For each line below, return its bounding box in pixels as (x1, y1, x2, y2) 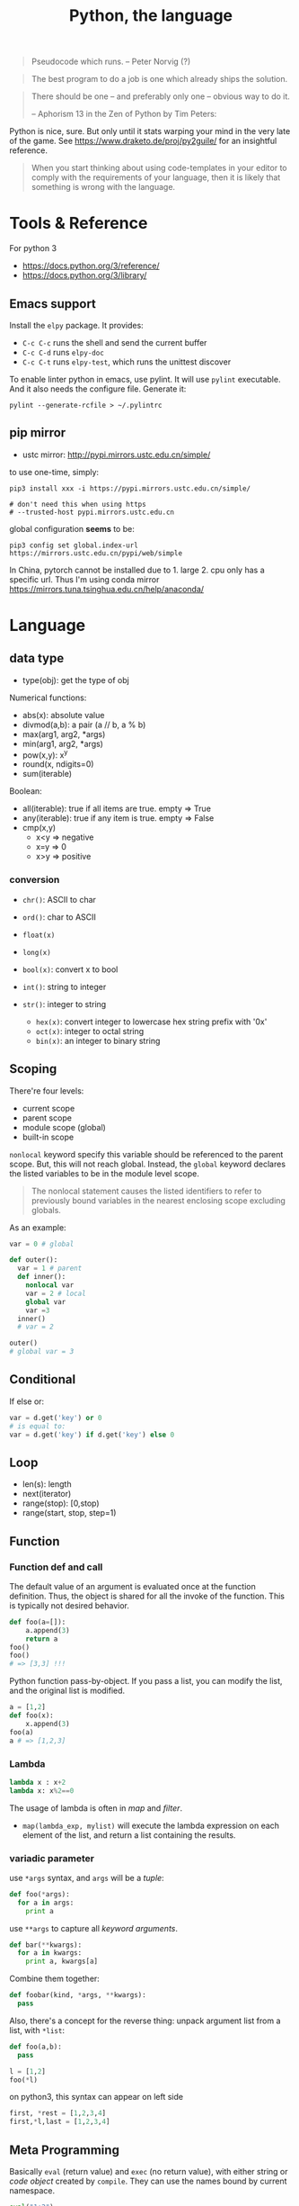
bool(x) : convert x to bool (22, 964, 119, 975)
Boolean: (9, 786, 42, 797)
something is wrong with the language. (31, 182, 176, 193)
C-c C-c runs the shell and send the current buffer (22, 337, 207, 347)
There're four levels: (9, 1085, 84, 1096)
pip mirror (9, 425, 66, 441)
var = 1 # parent (17, 1264, 83, 1274)
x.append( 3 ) (25, 1719, 70, 1728)
